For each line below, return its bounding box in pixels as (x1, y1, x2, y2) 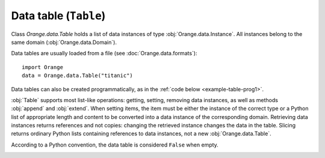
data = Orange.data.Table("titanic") (22, 72, 134, 79)
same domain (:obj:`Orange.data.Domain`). (11, 38, 117, 46)
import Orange (22, 64, 63, 70)
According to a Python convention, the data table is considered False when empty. (11, 141, 219, 148)
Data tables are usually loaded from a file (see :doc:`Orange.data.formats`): (11, 50, 197, 57)
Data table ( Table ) (11, 9, 106, 22)
